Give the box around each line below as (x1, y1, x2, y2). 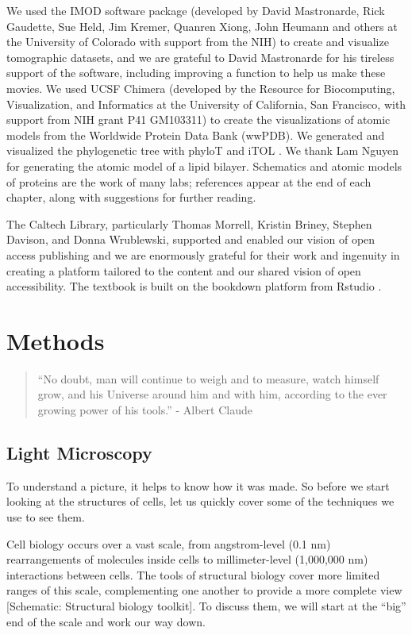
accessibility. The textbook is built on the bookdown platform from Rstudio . (6, 278, 382, 294)
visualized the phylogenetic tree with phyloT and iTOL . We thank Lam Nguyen (6, 142, 399, 159)
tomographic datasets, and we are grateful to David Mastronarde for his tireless (6, 48, 395, 65)
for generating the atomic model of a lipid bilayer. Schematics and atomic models (6, 157, 402, 174)
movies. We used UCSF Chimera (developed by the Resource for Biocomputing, (6, 79, 395, 96)
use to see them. (6, 508, 85, 525)
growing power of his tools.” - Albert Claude (37, 402, 252, 418)
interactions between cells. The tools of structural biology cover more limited (6, 566, 380, 583)
